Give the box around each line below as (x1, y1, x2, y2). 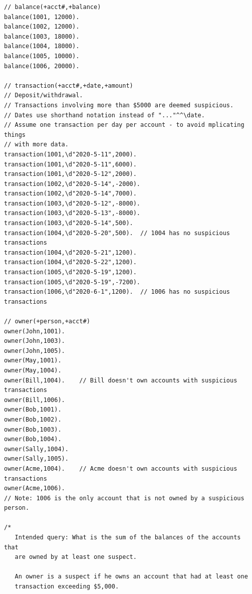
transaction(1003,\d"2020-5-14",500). (4, 220, 133, 227)
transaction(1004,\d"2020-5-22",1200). (4, 259, 137, 266)
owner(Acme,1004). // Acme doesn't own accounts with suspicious (4, 465, 237, 472)
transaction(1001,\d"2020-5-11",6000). (4, 160, 137, 168)
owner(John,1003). (4, 337, 65, 345)
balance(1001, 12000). (4, 13, 80, 21)
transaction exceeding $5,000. (15, 583, 119, 590)
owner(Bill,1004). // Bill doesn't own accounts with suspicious (4, 376, 237, 384)
